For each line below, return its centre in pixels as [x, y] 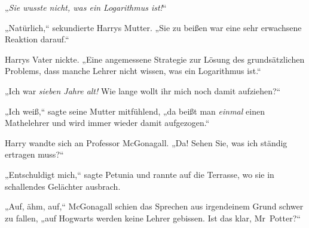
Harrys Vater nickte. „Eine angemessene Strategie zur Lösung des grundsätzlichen [155, 59]
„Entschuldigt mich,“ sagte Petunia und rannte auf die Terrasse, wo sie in [140, 174]
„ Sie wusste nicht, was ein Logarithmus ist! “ [86, 7]
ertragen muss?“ [34, 154]
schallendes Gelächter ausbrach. [63, 186]
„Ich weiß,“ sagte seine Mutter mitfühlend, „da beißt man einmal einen [135, 111]
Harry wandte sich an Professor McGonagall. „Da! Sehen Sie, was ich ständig [146, 142]
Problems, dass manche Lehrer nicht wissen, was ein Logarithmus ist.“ [133, 71]
